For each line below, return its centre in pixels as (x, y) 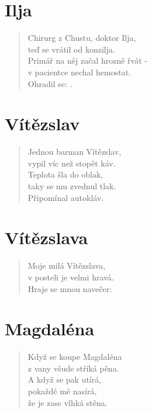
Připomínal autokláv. (66, 197)
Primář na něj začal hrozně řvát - (87, 60)
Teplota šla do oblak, (65, 174)
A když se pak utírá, (65, 379)
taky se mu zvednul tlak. (72, 186)
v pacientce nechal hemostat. (80, 72)
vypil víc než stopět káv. (72, 163)
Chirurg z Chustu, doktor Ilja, (82, 38)
